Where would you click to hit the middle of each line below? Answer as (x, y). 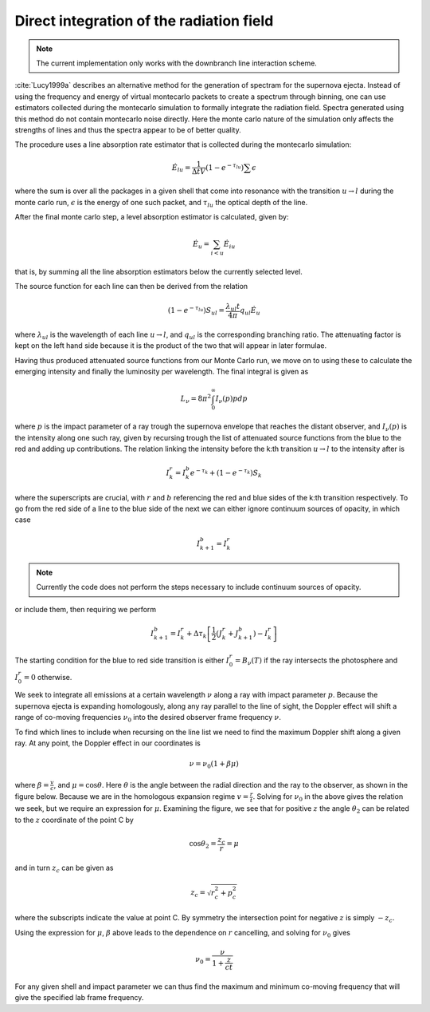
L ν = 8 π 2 (195, 399)
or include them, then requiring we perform (86, 609)
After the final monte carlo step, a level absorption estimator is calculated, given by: (152, 217)
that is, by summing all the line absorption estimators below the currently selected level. (158, 271)
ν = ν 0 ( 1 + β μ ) (214, 765)
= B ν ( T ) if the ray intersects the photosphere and (317, 661)
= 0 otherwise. (48, 677)
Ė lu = (181, 168)
